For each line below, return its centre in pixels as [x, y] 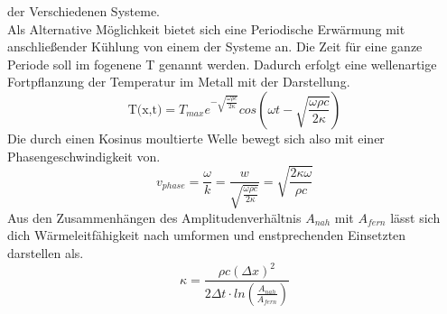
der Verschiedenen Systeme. [84, 11]
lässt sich [415, 217]
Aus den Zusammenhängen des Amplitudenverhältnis [154, 217]
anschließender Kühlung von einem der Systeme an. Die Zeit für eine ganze [215, 46]
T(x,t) [145, 110]
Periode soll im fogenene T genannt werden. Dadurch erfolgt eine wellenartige [222, 64]
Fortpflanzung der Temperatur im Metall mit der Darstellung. [179, 82]
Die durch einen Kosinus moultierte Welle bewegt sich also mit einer [196, 138]
